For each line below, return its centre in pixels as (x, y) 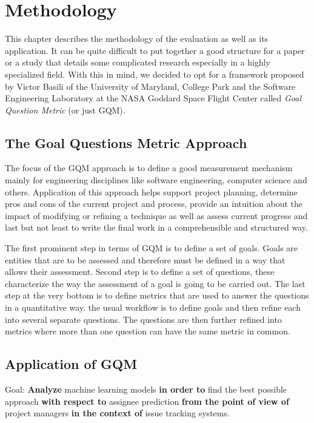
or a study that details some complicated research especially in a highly (138, 62)
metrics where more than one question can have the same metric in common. (148, 331)
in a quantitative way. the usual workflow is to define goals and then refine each (153, 307)
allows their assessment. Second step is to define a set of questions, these (140, 272)
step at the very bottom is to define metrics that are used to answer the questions (157, 295)
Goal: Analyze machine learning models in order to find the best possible (146, 389)
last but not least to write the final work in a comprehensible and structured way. (156, 227)
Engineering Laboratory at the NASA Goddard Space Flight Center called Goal (153, 98)
